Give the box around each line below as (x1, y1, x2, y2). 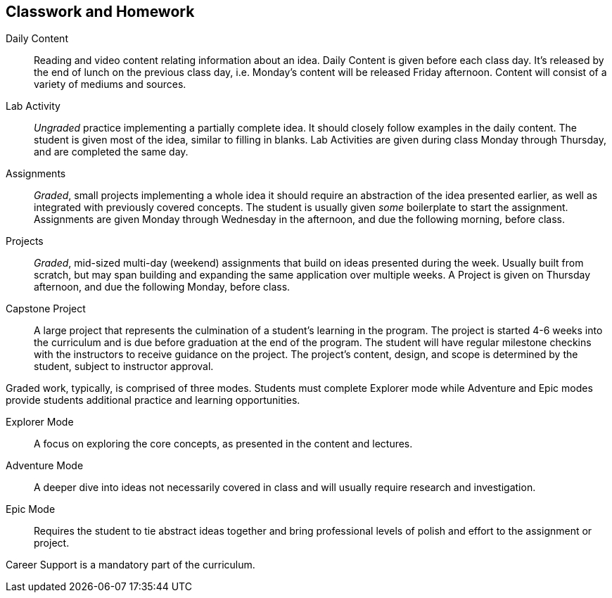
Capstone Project (6, 303, 86, 315)
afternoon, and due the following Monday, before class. (34, 281, 291, 293)
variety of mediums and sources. (34, 78, 186, 91)
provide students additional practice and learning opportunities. (6, 394, 300, 407)
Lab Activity (6, 100, 60, 113)
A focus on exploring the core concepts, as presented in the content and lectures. (34, 438, 413, 450)
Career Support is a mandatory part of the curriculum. (6, 559, 255, 571)
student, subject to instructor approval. (34, 360, 214, 373)
